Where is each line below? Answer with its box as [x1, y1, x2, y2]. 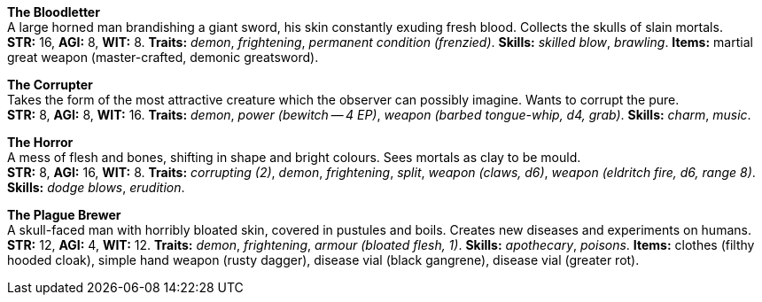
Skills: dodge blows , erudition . [7, 180, 185, 195]
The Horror [7, 135, 74, 150]
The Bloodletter [7, 4, 100, 19]
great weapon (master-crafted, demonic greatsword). [7, 50, 319, 65]
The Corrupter [7, 77, 93, 92]
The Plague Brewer [7, 207, 121, 222]
